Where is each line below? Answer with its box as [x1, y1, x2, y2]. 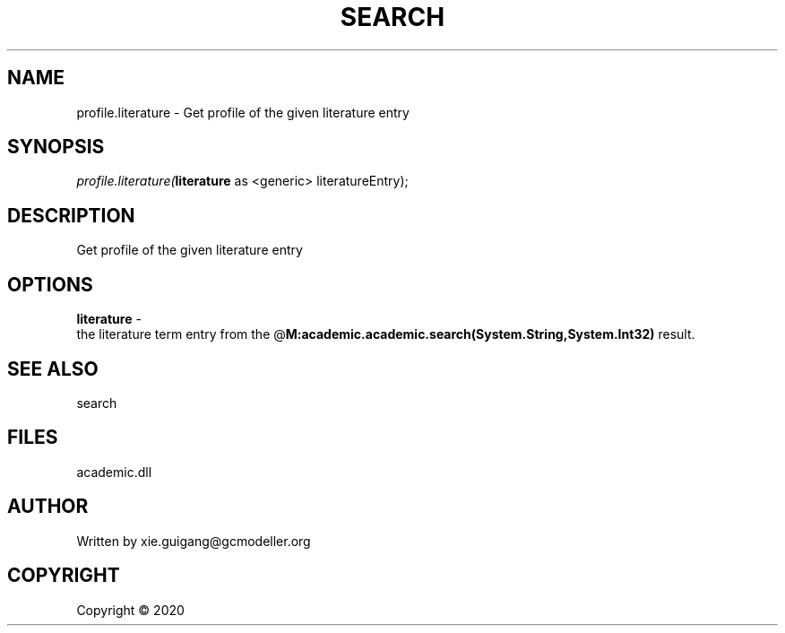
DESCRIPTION [7, 204, 135, 227]
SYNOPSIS [7, 135, 105, 159]
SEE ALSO [7, 357, 99, 380]
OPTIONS [7, 273, 93, 296]
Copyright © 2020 [76, 602, 185, 618]
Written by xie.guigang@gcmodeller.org [76, 533, 311, 549]
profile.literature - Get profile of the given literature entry [76, 104, 410, 120]
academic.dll [76, 464, 152, 480]
